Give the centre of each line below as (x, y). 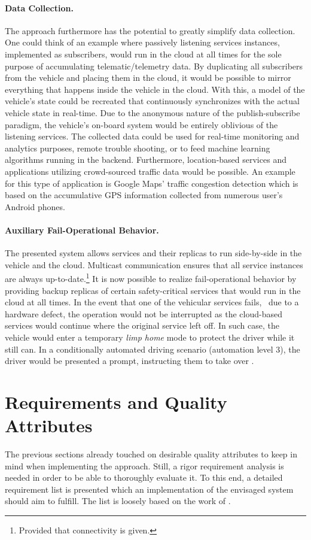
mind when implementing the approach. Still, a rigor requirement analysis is (144, 465)
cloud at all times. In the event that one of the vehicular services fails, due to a (152, 302)
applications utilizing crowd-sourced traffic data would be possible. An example (150, 171)
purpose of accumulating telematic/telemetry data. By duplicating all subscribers (154, 66)
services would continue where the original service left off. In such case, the (142, 325)
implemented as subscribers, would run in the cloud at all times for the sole (143, 54)
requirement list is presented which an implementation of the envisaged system (149, 489)
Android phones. (35, 206)
